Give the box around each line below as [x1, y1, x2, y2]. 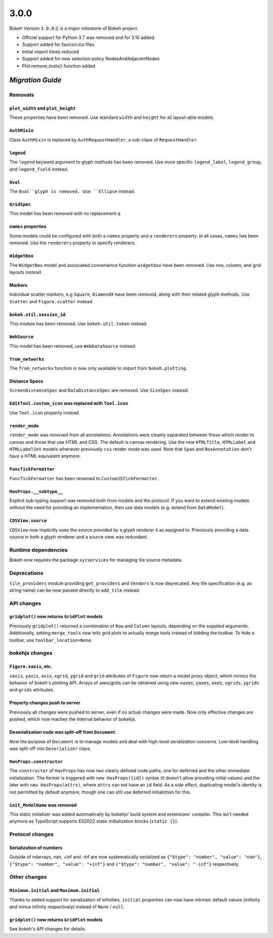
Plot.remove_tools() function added [22, 63, 96, 69]
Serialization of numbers [9, 845, 63, 851]
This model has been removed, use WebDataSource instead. [9, 343, 136, 349]
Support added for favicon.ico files [22, 41, 95, 48]
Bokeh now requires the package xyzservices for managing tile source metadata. [9, 557, 183, 563]
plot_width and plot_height [9, 105, 76, 111]
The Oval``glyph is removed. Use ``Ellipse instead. [9, 189, 135, 195]
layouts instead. [9, 269, 42, 275]
